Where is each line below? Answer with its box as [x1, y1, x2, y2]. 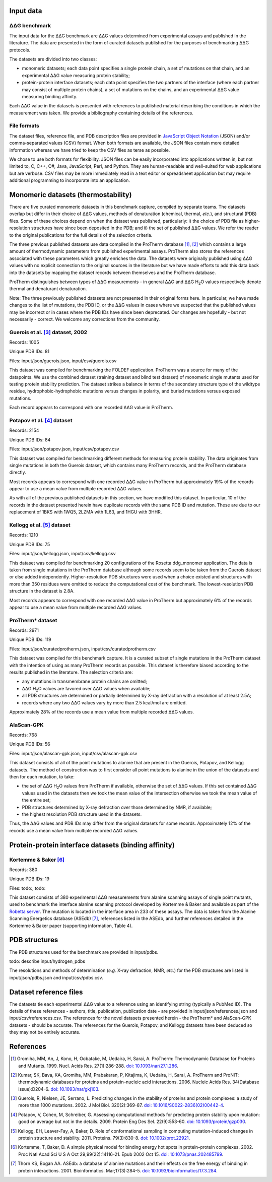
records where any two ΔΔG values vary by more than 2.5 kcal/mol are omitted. [22, 699, 187, 705]
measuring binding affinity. [22, 93, 78, 99]
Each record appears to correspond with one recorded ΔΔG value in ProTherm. [9, 405, 173, 411]
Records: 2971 [9, 627, 39, 633]
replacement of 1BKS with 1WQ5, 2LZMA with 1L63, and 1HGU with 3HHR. [9, 509, 162, 515]
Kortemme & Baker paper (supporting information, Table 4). [9, 923, 133, 929]
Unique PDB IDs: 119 [9, 636, 51, 642]
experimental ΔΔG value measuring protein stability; [22, 72, 130, 78]
